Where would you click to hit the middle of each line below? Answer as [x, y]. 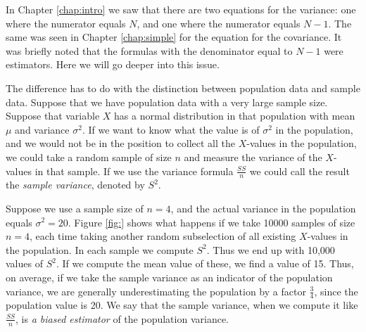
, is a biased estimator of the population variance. [122, 318]
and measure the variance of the [253, 157]
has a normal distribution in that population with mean [235, 116]
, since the [336, 291]
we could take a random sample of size [89, 157]
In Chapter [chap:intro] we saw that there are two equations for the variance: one [181, 9]
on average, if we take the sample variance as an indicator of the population [169, 277]
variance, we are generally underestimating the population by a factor [156, 291]
